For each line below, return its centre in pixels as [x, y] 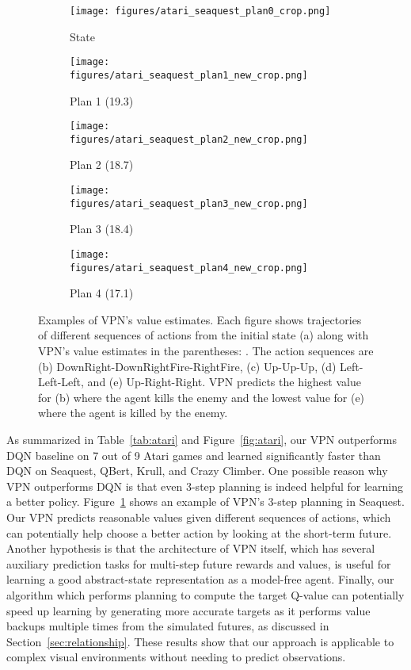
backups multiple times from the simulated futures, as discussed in [168, 626]
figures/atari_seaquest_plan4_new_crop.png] [189, 268]
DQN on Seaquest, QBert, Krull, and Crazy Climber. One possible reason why [197, 471]
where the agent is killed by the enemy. [133, 413]
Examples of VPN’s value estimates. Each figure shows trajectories [200, 319]
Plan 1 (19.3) [102, 100]
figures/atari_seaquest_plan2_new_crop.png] [189, 139]
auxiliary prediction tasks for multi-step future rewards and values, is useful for [199, 563]
